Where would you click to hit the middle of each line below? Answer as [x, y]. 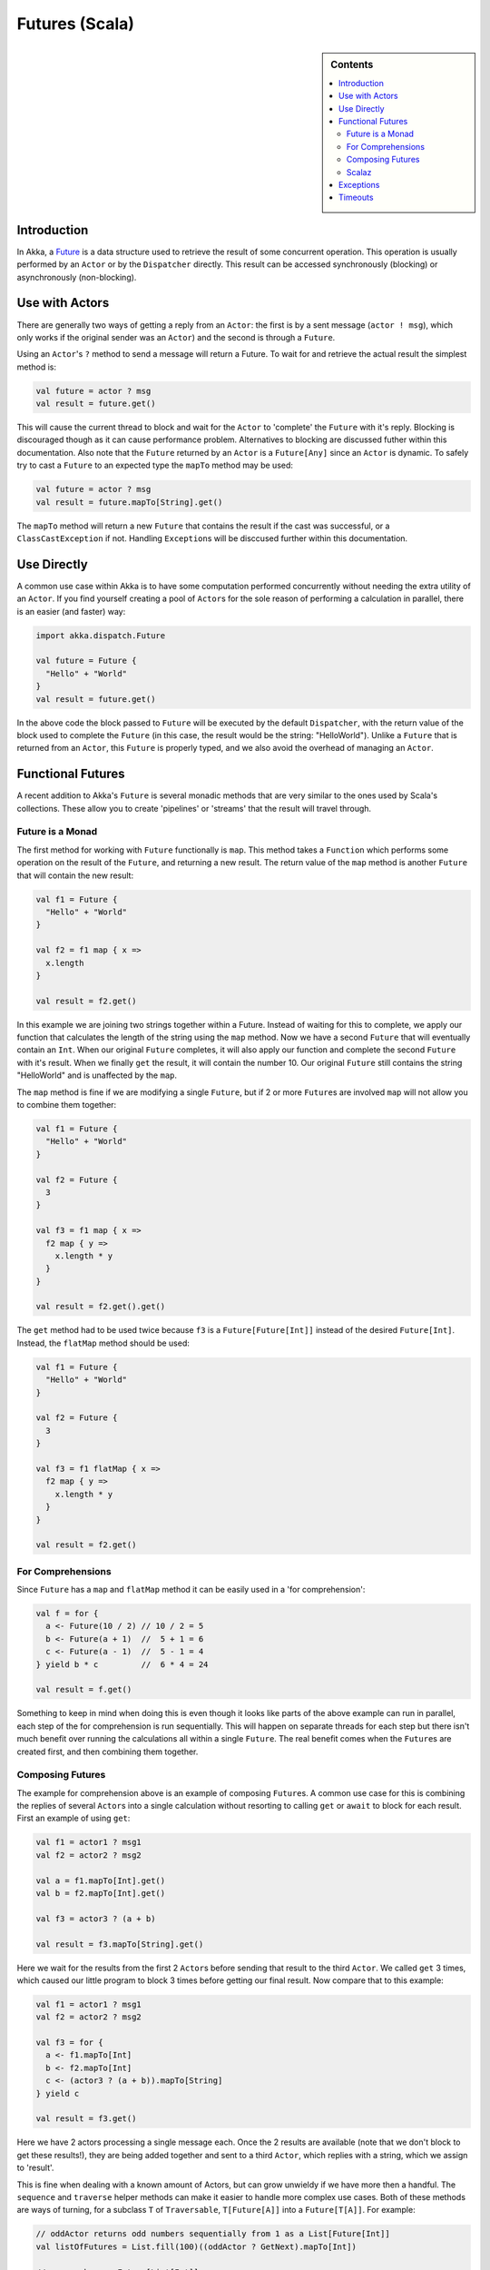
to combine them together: [67, 1105]
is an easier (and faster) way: [71, 611]
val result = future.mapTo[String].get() [129, 502]
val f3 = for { [69, 2043]
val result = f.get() [84, 1690]
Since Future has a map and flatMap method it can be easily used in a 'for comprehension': [191, 1590]
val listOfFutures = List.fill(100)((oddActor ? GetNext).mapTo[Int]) [196, 2246]
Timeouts [356, 197]
